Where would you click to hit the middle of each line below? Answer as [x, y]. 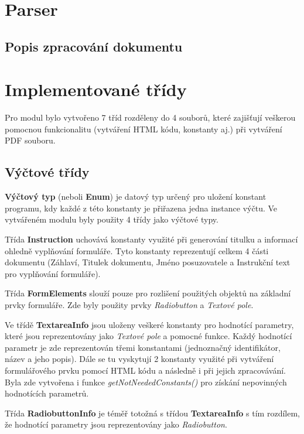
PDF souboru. [30, 140]
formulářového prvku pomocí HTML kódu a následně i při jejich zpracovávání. [146, 370]
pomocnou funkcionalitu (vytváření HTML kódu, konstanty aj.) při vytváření [144, 129]
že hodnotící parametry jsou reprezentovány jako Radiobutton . [116, 424]
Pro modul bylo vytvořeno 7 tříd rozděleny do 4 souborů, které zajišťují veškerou [150, 117]
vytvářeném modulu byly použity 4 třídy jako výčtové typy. [112, 219]
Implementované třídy [96, 89]
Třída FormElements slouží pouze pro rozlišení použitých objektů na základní [148, 293]
